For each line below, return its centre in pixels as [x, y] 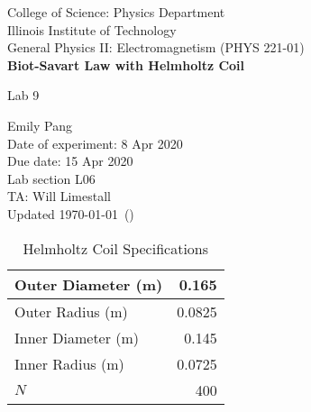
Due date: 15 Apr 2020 [70, 161]
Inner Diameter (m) [77, 337]
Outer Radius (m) [71, 311]
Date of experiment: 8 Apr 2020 [95, 143]
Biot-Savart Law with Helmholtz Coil [126, 64]
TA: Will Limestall [59, 196]
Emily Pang [40, 125]
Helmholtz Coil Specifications [116, 248]
